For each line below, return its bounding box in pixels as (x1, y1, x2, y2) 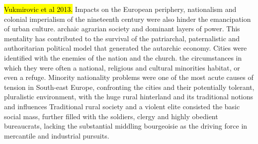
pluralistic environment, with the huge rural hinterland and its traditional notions (4, 91, 254, 102)
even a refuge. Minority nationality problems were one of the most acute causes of (4, 72, 254, 82)
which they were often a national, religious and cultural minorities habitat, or (4, 62, 240, 72)
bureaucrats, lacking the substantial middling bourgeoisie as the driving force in (4, 121, 248, 131)
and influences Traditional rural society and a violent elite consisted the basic (4, 101, 240, 111)
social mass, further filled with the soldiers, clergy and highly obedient (4, 111, 218, 121)
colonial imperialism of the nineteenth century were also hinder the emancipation (4, 13, 251, 24)
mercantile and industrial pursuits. (4, 130, 109, 141)
